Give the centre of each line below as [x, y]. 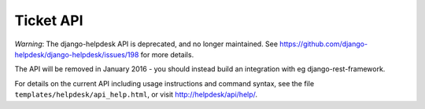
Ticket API [49, 20]
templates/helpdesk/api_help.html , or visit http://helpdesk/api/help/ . [136, 95]
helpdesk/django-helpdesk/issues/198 [77, 54]
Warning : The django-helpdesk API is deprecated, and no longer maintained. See [146, 44]
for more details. [167, 54]
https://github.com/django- [324, 44]
